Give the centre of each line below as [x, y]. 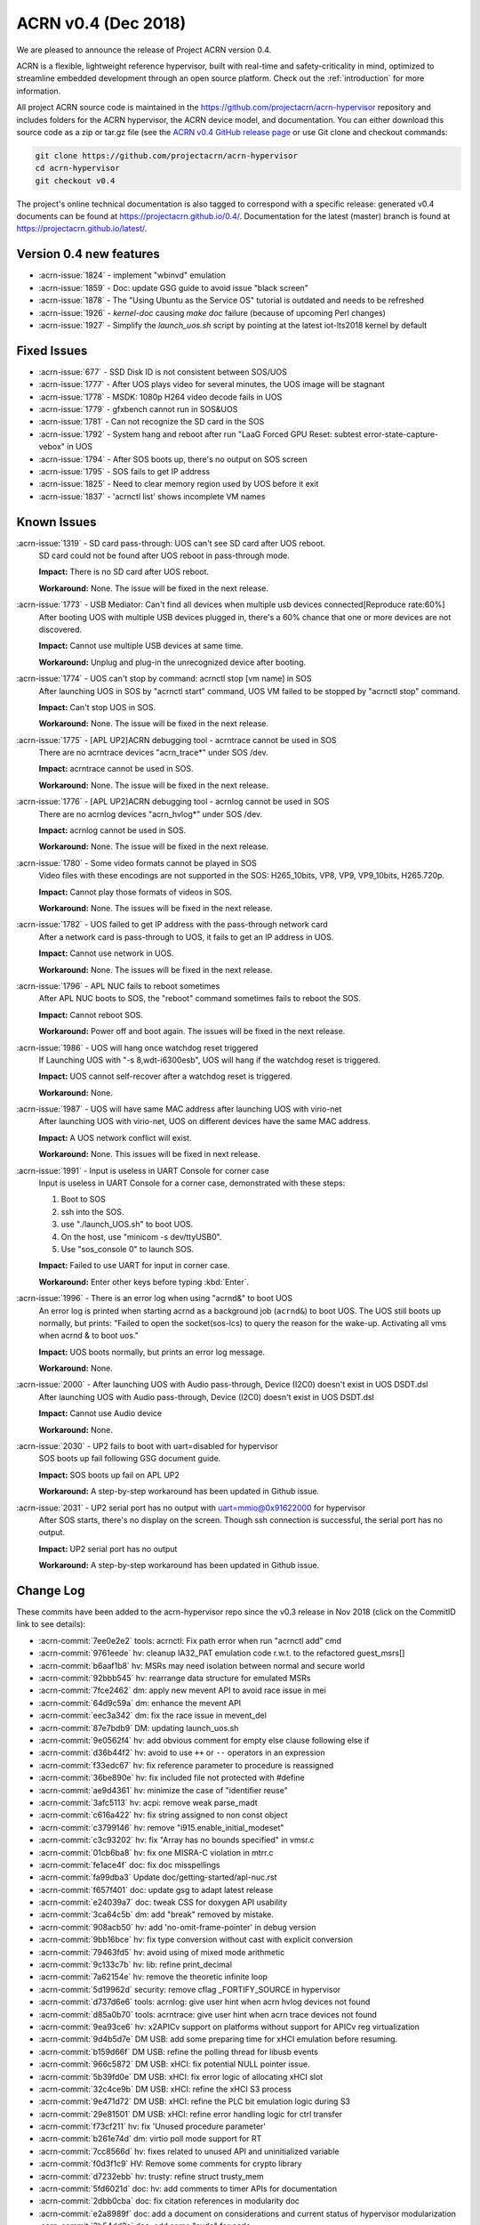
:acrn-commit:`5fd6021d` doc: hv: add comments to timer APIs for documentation [188, 2189]
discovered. [60, 629]
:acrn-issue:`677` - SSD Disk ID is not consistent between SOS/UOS [163, 372]
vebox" [52, 447]
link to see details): [51, 1624]
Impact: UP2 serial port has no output [108, 1549]
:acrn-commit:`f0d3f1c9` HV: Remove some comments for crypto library [170, 2164]
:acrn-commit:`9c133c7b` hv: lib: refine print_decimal [136, 1965]
